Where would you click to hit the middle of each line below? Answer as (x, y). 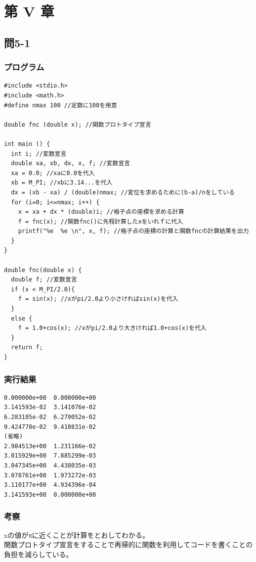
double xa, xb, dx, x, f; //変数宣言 (71, 164)
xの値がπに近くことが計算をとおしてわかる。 (77, 535)
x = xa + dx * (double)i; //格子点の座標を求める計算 (101, 212)
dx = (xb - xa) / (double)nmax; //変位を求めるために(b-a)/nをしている (123, 192)
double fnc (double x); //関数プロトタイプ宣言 (78, 124)
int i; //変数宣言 (39, 154)
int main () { (27, 144)
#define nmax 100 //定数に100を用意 (61, 105)
